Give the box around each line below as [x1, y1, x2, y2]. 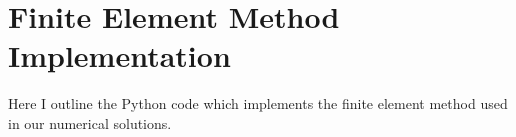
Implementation [8, 35, 231, 76]
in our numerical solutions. [8, 112, 172, 133]
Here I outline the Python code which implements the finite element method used [8, 93, 508, 114]
